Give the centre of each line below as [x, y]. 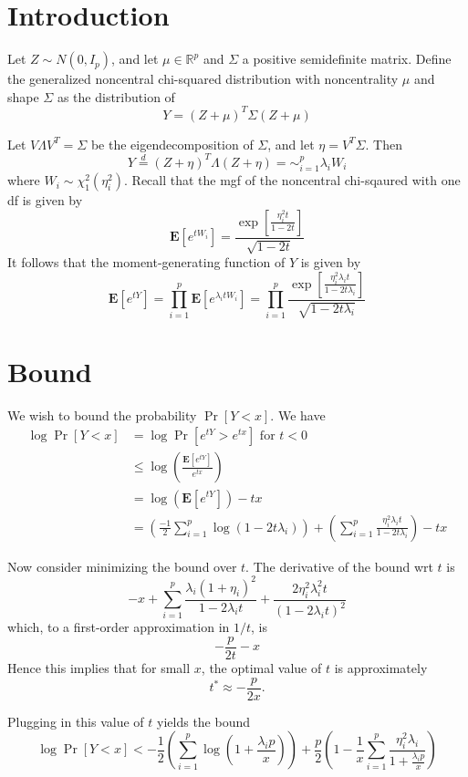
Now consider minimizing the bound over [122, 566]
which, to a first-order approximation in [119, 627]
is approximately [381, 668]
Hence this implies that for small [99, 668]
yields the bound [204, 721]
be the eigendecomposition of [172, 144]
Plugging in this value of [76, 721]
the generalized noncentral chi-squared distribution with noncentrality [203, 79]
